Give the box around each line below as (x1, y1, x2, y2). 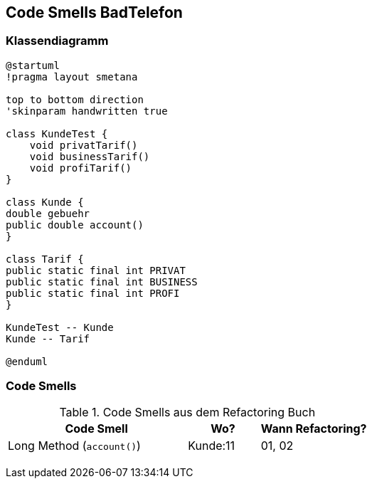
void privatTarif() (29, 139, 138, 151)
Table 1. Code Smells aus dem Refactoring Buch (59, 404, 316, 419)
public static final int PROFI (6, 287, 180, 299)
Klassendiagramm (6, 33, 109, 48)
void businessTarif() (29, 150, 150, 162)
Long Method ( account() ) (8, 438, 141, 453)
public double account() (6, 219, 144, 231)
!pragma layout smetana (6, 70, 138, 83)
